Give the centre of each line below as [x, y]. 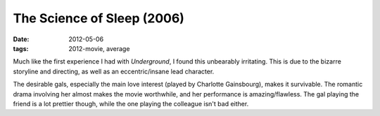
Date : [21, 39]
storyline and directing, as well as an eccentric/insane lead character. [114, 71]
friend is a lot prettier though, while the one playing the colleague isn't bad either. [131, 103]
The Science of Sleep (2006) [99, 18]
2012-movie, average [99, 48]
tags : [21, 48]
